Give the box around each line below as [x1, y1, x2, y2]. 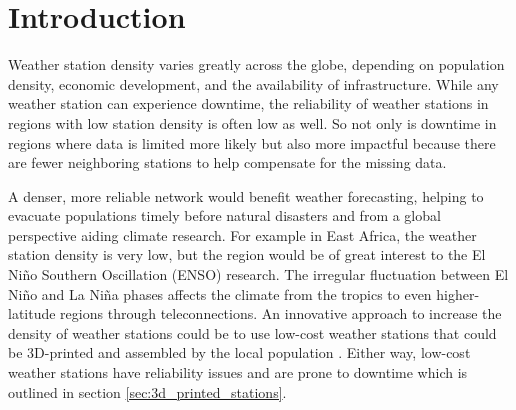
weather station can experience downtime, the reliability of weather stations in [8, 93, 489, 114]
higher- [436, 283, 480, 304]
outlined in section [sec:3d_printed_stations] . [8, 381, 287, 402]
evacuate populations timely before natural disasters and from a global [8, 205, 441, 226]
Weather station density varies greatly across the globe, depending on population [8, 54, 505, 75]
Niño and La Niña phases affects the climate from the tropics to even [8, 283, 432, 304]
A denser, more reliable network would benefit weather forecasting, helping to [8, 185, 484, 206]
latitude [8, 303, 56, 324]
